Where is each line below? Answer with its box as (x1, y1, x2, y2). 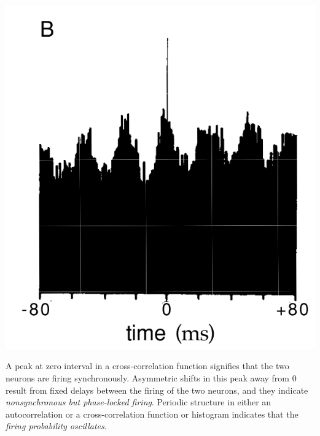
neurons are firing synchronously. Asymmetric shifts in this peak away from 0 (6, 371, 297, 384)
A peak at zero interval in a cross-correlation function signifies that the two (6, 359, 289, 372)
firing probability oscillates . (6, 419, 107, 432)
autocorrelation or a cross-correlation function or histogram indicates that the (6, 407, 299, 420)
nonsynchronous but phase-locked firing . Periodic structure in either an (6, 396, 271, 408)
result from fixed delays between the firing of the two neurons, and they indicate (6, 383, 308, 396)
